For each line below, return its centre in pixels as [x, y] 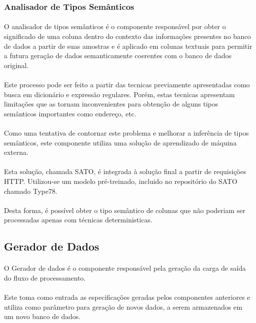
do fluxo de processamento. [45, 277]
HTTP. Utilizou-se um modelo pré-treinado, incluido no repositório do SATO [121, 181]
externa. [16, 152]
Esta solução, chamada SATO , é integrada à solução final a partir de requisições [125, 171]
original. [16, 65]
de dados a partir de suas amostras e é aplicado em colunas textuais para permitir [128, 46]
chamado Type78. [31, 191]
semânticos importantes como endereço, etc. [70, 113]
